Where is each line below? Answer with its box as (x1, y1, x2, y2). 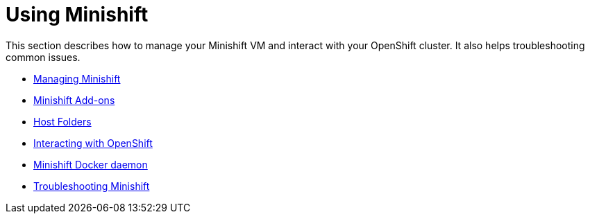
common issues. (6, 51, 81, 63)
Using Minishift (6, 3, 149, 26)
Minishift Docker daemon (33, 158, 148, 170)
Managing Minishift (33, 72, 121, 85)
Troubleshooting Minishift (33, 179, 150, 192)
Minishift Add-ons (33, 94, 115, 106)
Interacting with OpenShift (33, 137, 153, 149)
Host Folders (33, 115, 92, 128)
